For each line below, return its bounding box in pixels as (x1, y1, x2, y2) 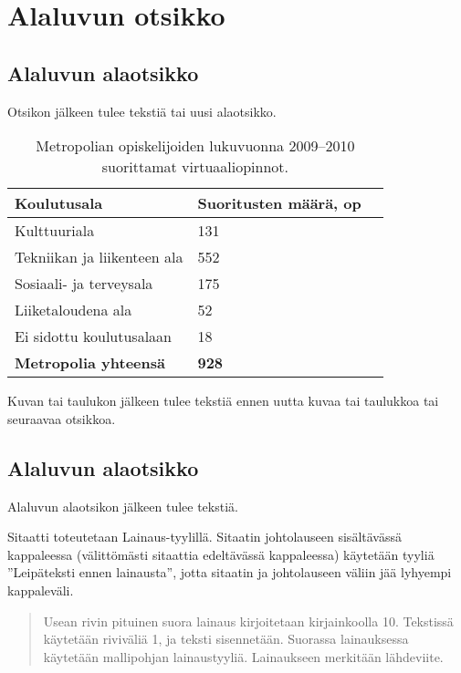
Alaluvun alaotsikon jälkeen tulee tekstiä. (7, 496, 238, 515)
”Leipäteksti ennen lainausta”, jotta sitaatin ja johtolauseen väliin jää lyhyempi (7, 563, 452, 582)
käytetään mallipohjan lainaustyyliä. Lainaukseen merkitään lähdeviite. (43, 647, 444, 666)
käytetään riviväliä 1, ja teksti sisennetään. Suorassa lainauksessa (43, 629, 409, 648)
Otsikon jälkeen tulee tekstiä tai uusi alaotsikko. (7, 101, 277, 120)
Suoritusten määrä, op (197, 192, 361, 214)
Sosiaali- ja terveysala (15, 273, 153, 295)
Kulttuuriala (15, 220, 95, 242)
